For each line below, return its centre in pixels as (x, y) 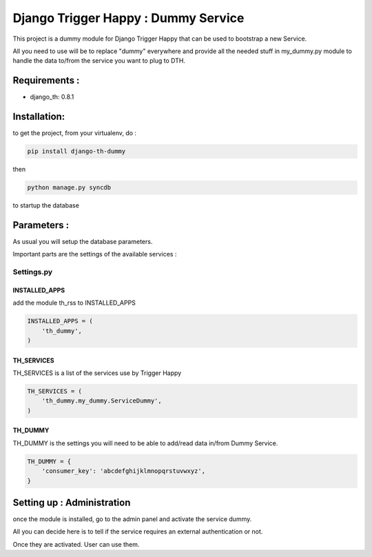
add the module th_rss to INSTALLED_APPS (74, 303)
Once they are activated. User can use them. (76, 544)
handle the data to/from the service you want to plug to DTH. (99, 61)
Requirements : (46, 80)
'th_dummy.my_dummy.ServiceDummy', (102, 401)
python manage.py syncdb (69, 188)
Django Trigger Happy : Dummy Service (128, 18)
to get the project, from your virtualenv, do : (75, 133)
